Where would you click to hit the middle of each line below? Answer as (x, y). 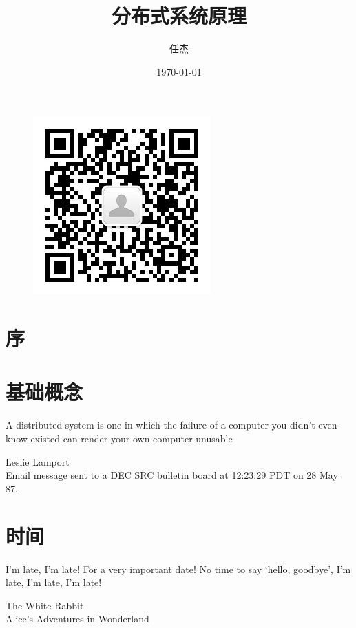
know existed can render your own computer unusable (119, 438)
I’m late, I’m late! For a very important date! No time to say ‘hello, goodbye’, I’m (178, 569)
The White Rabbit (45, 605)
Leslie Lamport (38, 461)
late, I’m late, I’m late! (54, 582)
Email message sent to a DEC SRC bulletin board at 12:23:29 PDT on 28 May (172, 475)
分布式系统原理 (179, 15)
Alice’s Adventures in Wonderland (77, 619)
